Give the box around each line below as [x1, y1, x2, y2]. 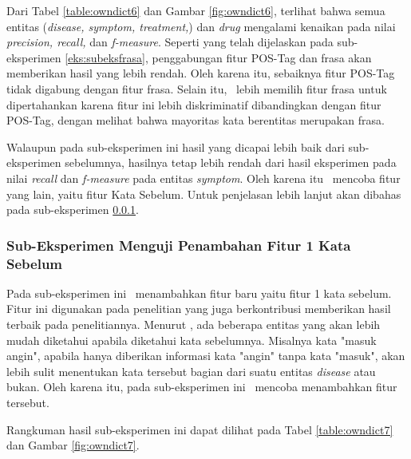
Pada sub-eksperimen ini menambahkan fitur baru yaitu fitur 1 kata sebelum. [6, 284, 392, 301]
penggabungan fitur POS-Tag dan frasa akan [152, 49, 372, 65]
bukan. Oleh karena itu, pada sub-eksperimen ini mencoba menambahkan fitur [6, 378, 397, 395]
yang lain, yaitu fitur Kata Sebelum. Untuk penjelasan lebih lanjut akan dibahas [6, 185, 401, 202]
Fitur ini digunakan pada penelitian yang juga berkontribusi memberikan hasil [6, 300, 391, 317]
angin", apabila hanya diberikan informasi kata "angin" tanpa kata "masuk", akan [6, 347, 405, 364]
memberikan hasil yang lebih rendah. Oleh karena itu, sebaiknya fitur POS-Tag [6, 65, 395, 81]
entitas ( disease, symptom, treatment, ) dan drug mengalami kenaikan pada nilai [6, 18, 396, 34]
